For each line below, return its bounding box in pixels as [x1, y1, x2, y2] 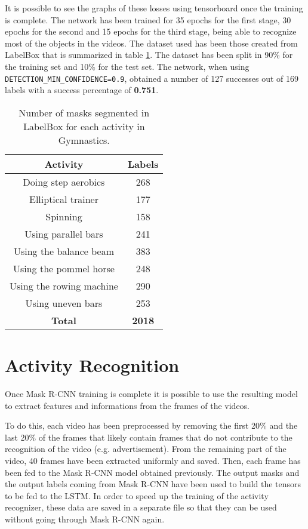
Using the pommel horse [13, 261, 115, 275]
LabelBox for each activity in [23, 119, 145, 133]
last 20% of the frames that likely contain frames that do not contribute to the [5, 430, 292, 443]
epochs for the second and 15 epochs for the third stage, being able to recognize [5, 25, 297, 38]
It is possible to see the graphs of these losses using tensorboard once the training [5, 2, 303, 14]
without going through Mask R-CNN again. [5, 512, 165, 525]
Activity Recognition [5, 353, 180, 377]
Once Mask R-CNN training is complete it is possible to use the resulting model [5, 387, 298, 399]
